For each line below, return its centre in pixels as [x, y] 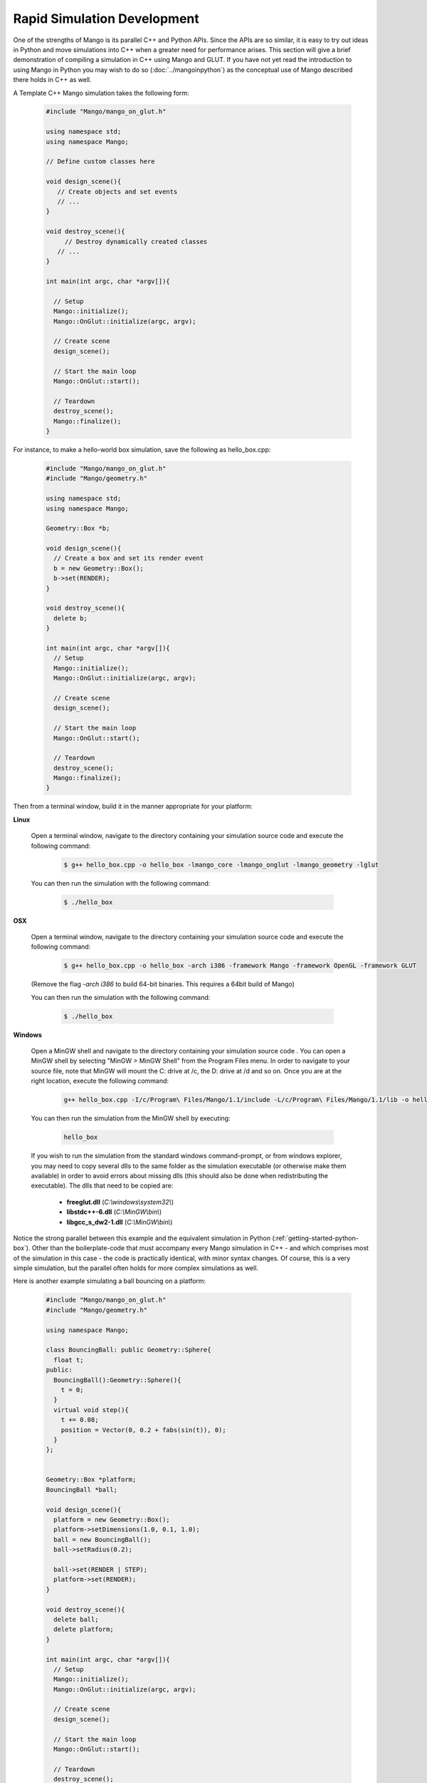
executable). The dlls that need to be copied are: [102, 1186]
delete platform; [84, 1629]
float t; [69, 1360]
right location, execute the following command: [100, 1081]
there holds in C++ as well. [52, 80]
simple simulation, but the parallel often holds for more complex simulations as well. [136, 1268]
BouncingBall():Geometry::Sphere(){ [117, 1380]
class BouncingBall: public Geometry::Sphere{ [128, 1350]
